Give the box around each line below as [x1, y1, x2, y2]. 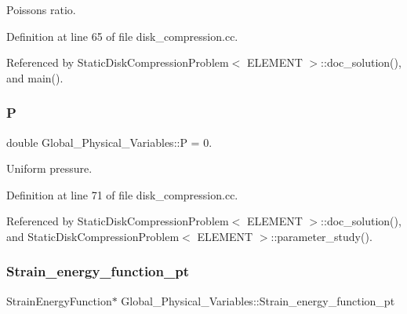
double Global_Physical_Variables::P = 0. [6, 133, 213, 150]
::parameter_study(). [271, 228, 372, 244]
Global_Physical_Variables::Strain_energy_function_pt [121, 292, 395, 309]
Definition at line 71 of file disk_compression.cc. [6, 186, 238, 203]
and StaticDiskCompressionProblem [6, 228, 180, 244]
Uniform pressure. [6, 160, 93, 177]
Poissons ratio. [6, 2, 76, 17]
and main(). [6, 69, 64, 86]
